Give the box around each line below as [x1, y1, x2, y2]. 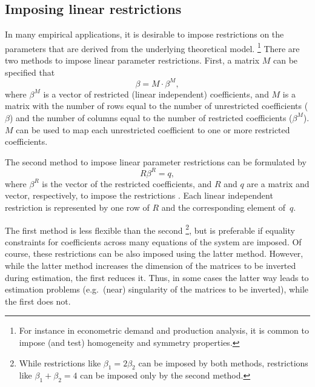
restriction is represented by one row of [5, 200, 150, 213]
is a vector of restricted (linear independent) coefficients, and [43, 87, 269, 100]
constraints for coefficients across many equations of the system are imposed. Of [5, 235, 302, 248]
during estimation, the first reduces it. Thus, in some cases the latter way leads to [5, 271, 309, 283]
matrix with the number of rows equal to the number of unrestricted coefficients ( [5, 99, 308, 112]
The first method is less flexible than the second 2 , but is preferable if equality [5, 222, 295, 236]
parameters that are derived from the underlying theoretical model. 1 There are [5, 40, 300, 55]
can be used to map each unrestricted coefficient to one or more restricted [16, 123, 290, 136]
